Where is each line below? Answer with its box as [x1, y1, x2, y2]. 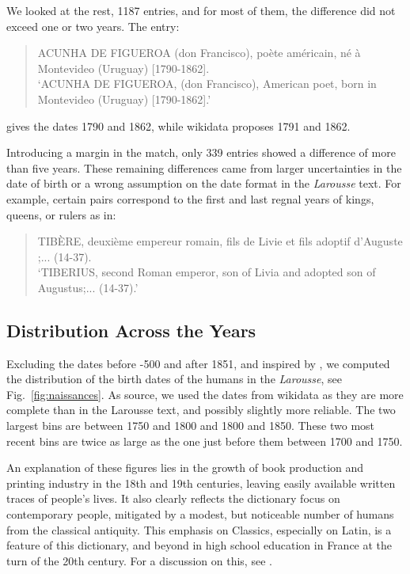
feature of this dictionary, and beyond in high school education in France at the [6, 537, 393, 553]
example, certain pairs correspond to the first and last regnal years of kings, [6, 190, 374, 207]
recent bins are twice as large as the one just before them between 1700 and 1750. [6, 432, 403, 449]
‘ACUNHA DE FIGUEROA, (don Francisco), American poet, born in [37, 75, 377, 92]
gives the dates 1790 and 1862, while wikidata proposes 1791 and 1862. [6, 117, 351, 134]
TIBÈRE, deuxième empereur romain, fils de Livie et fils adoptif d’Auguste [37, 233, 403, 249]
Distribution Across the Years [6, 317, 256, 342]
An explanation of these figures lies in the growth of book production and [6, 459, 364, 476]
